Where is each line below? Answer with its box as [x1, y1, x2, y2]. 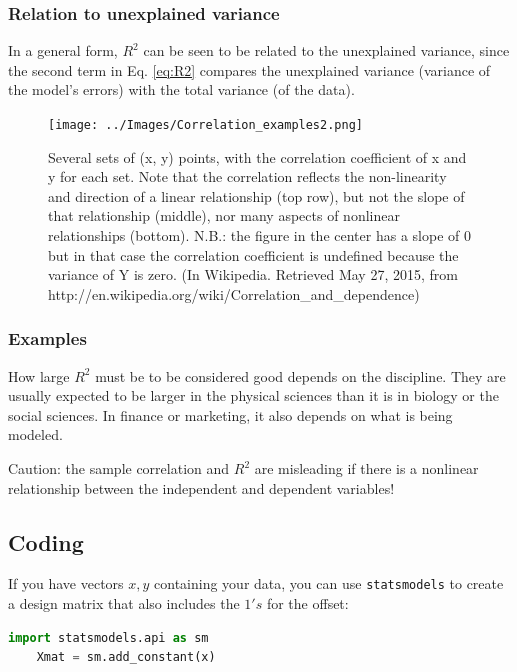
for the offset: [266, 593, 349, 614]
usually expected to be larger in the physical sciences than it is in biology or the [8, 385, 499, 406]
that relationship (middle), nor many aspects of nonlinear [48, 205, 400, 226]
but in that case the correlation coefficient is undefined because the [48, 244, 459, 265]
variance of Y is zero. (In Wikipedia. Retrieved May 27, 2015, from [48, 264, 458, 285]
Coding [8, 526, 84, 557]
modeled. [8, 424, 63, 445]
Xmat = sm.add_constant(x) [36, 650, 216, 665]
